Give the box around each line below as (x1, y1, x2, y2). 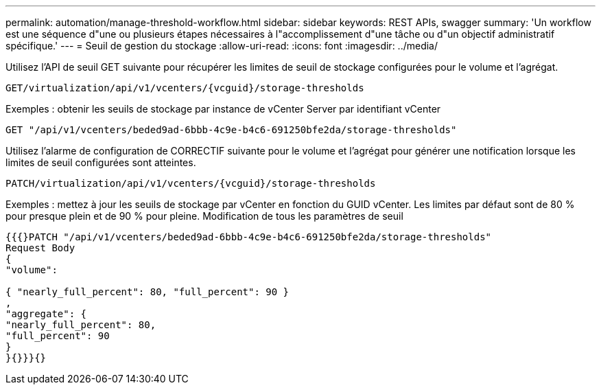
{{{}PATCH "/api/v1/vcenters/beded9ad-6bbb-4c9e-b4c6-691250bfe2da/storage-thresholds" (5, 231, 492, 242)
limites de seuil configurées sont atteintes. (5, 157, 196, 168)
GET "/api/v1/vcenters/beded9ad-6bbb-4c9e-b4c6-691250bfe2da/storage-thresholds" (5, 124, 457, 135)
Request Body (5, 242, 75, 253)
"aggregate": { (5, 308, 87, 319)
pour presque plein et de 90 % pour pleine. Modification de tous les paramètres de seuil (5, 210, 403, 222)
